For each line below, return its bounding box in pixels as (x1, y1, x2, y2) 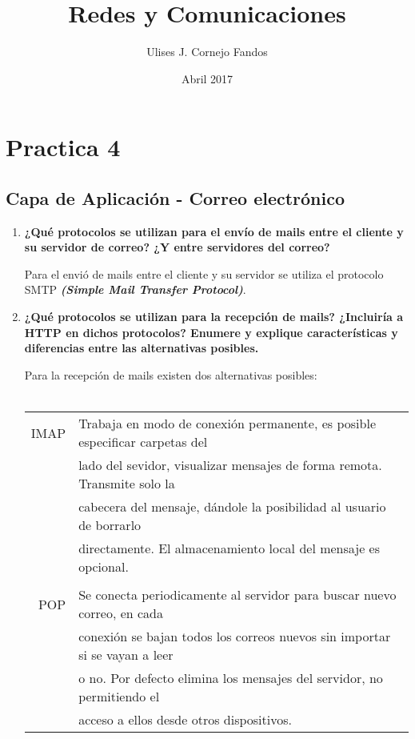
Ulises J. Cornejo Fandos (146, 43, 268, 60)
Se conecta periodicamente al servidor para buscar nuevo (78, 585, 397, 604)
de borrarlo (78, 516, 142, 535)
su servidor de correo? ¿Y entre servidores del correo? (24, 239, 330, 255)
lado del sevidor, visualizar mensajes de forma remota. (78, 456, 382, 475)
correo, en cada (78, 604, 164, 623)
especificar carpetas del (78, 432, 208, 452)
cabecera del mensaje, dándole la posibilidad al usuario (78, 497, 386, 516)
